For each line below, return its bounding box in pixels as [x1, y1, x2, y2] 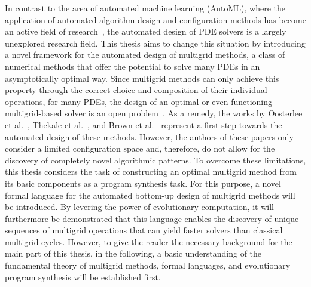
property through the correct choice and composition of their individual [5, 84, 267, 96]
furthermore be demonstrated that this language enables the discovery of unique [5, 212, 299, 224]
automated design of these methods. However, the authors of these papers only [5, 130, 294, 143]
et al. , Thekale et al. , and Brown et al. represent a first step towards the [5, 118, 282, 131]
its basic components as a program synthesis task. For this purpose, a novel [5, 177, 281, 189]
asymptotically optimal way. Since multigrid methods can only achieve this [5, 72, 279, 84]
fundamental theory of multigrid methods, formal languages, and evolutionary [5, 259, 291, 271]
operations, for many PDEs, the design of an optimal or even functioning [5, 95, 273, 107]
